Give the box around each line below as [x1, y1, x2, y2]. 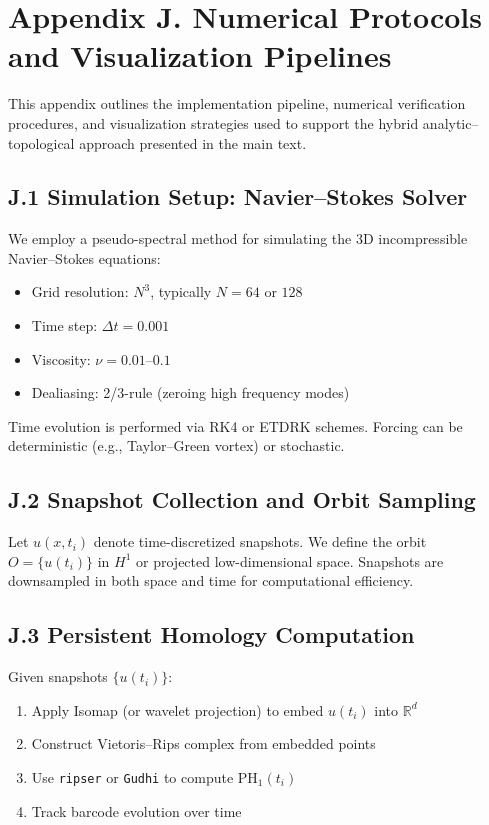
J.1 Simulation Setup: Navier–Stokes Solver [8, 181, 468, 212]
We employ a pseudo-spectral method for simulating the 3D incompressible [8, 228, 468, 249]
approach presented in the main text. [79, 132, 307, 153]
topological [8, 132, 75, 153]
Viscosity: [31, 348, 91, 369]
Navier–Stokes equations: [8, 247, 161, 268]
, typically [150, 281, 212, 302]
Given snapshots [8, 666, 108, 687]
